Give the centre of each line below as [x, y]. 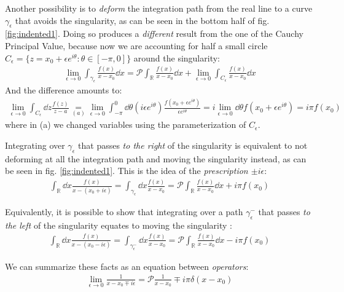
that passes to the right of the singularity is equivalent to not [193, 145]
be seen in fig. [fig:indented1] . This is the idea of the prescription [127, 171]
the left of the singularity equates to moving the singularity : [119, 225]
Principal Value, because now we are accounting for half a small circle [136, 45]
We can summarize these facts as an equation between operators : [127, 266]
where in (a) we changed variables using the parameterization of [126, 124]
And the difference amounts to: [64, 90]
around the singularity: [177, 57]
